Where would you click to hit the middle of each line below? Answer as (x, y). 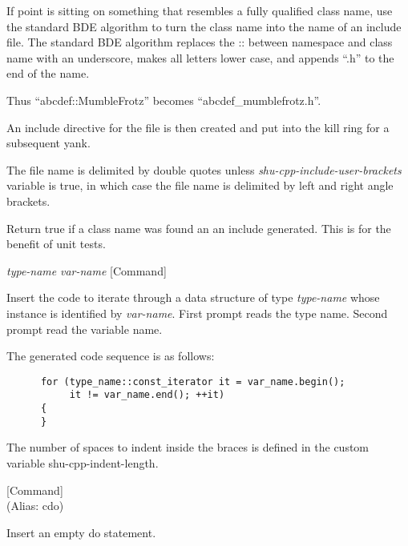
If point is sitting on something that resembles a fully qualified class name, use (200, 10)
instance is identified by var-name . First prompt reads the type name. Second (197, 313)
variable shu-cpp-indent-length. (83, 462)
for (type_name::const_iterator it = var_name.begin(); (193, 381)
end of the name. (48, 73)
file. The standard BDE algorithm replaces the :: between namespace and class (200, 42)
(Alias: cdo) (35, 506)
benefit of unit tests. (56, 244)
